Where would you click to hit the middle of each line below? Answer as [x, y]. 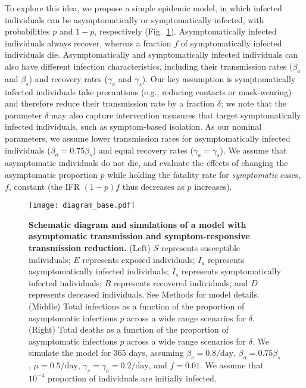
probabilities [27, 31]
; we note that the [253, 103]
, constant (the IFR [44, 186]
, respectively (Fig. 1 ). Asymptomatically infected [185, 31]
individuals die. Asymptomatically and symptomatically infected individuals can [151, 54]
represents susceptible [201, 247]
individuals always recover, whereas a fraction [88, 43]
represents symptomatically [231, 271]
